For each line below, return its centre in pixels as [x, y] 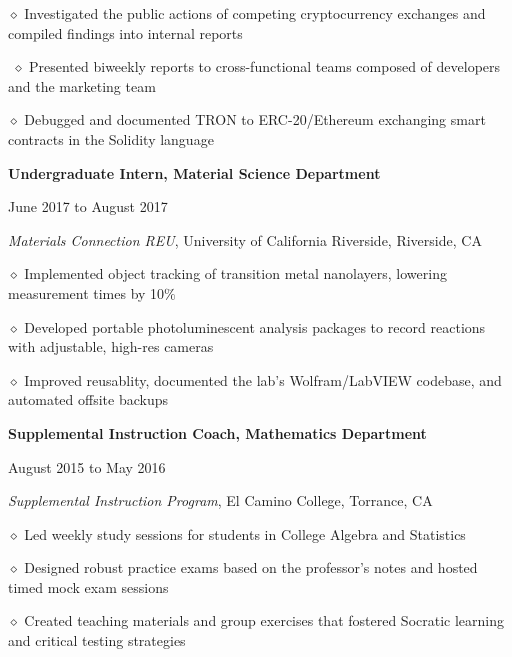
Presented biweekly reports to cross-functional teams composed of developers [264, 66]
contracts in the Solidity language [111, 138]
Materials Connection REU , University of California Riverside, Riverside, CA [245, 239]
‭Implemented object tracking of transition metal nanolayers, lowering [235, 273]
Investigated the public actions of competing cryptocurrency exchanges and [255, 13]
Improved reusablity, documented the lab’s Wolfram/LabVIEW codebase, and [263, 379]
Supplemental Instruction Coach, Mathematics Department [217, 432]
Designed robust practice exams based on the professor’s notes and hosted [251, 567]
